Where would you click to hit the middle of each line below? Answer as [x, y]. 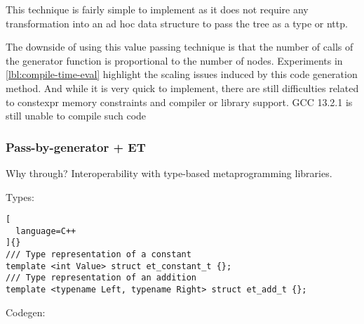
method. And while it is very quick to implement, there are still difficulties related [182, 88]
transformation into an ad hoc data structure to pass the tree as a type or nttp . [177, 23]
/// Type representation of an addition [101, 278]
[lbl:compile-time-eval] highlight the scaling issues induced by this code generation [182, 74]
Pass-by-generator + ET [76, 147]
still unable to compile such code [76, 116]
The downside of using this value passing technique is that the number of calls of [180, 47]
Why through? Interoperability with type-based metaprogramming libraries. [169, 173]
